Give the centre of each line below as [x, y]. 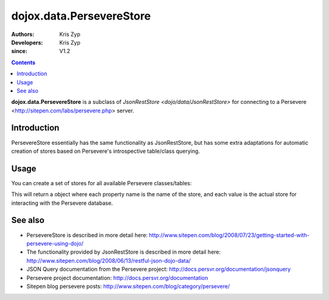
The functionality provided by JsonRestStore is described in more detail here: [124, 252]
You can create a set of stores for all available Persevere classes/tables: [101, 183]
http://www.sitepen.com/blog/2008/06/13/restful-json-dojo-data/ [109, 260]
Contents [23, 62]
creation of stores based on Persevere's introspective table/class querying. [106, 151]
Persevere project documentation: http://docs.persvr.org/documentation [117, 277]
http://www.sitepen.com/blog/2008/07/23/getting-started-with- [229, 235]
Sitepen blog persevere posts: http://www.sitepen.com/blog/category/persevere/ [128, 286]
